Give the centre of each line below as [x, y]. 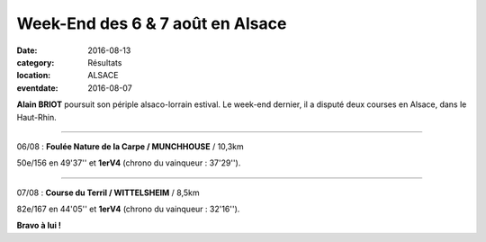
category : [36, 62]
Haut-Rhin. [37, 117]
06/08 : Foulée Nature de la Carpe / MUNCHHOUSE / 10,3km [130, 146]
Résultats [105, 62]
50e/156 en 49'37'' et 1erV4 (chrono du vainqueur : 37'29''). [129, 163]
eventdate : [37, 88]
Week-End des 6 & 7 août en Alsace [152, 23]
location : [34, 76]
